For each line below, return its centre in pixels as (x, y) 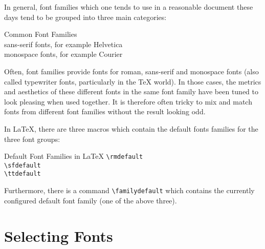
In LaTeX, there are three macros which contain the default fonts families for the (131, 128)
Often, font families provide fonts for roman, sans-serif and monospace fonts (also (131, 71)
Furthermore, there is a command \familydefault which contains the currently (129, 190)
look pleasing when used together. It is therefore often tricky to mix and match (128, 101)
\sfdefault (23, 165)
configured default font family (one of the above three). (91, 200)
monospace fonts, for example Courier (63, 54)
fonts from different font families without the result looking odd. (105, 111)
